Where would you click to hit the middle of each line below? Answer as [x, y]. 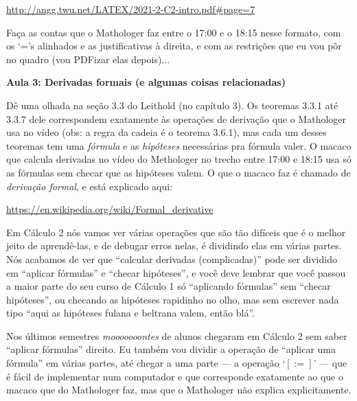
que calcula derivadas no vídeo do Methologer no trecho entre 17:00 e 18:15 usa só [179, 159]
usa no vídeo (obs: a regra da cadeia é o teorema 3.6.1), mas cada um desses [166, 132]
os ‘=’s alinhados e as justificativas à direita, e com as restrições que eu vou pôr [174, 46]
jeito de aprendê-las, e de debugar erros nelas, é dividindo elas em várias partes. [174, 245]
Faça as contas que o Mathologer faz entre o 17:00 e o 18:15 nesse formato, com [174, 32]
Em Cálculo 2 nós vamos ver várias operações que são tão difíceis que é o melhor [176, 232]
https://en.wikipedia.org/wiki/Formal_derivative [110, 209]
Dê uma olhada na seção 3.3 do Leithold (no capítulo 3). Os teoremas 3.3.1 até [172, 105]
